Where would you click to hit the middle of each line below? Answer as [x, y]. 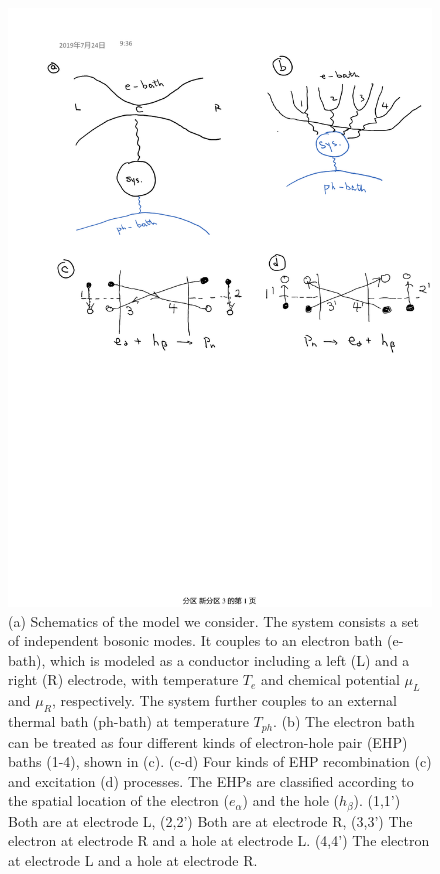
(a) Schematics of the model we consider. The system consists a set [213, 620]
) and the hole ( [291, 800]
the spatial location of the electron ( [119, 800]
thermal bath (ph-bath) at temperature [128, 721]
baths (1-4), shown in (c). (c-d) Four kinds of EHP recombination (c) [220, 761]
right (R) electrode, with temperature [123, 679]
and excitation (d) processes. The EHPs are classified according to [211, 780]
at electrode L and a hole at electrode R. [133, 859]
